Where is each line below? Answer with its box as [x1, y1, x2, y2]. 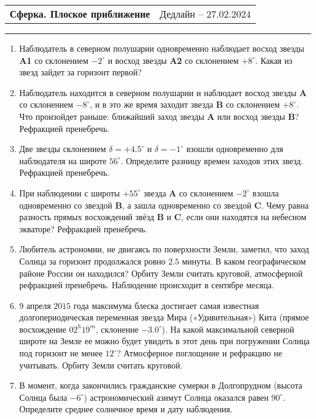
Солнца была [19, 390, 67, 403]
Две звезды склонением [19, 142, 106, 155]
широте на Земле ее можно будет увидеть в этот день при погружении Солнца [19, 334, 310, 347]
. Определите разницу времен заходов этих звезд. [120, 154, 303, 167]
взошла [252, 186, 279, 199]
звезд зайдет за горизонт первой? [19, 66, 142, 78]
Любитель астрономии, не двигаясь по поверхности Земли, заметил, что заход [19, 243, 309, 255]
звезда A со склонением [143, 186, 233, 199]
